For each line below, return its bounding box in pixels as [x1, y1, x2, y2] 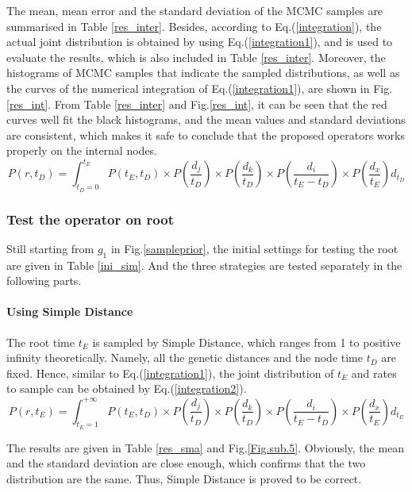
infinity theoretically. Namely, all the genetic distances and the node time [6, 349, 363, 366]
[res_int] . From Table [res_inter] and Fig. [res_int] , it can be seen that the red [6, 95, 387, 112]
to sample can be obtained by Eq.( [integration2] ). [6, 380, 247, 397]
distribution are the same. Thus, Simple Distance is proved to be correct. [6, 470, 362, 486]
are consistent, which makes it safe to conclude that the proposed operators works [6, 126, 405, 143]
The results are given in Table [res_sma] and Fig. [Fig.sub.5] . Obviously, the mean [6, 439, 405, 455]
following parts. [6, 272, 82, 289]
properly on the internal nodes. [6, 142, 158, 159]
